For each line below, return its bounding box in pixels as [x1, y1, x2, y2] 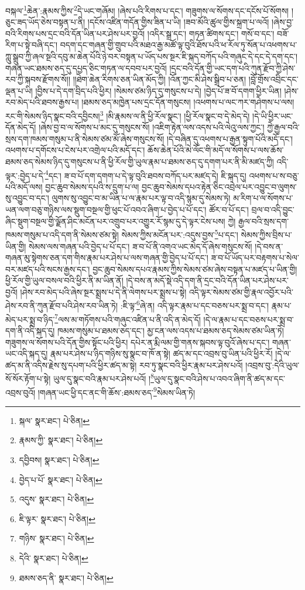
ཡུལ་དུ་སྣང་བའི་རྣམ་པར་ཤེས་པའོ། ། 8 [53, 371, 155, 384]
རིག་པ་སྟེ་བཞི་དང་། [5, 39, 58, 51]
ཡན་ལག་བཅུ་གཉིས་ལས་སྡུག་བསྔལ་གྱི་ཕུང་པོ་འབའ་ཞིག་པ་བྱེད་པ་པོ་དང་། [5, 203, 207, 216]
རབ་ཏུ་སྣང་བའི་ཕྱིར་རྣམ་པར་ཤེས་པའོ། [139, 358, 243, 371]
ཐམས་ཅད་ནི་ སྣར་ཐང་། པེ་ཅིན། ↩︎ [19, 571, 114, 584]
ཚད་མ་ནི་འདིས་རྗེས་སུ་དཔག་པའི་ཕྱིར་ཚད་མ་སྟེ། [5, 358, 137, 371]
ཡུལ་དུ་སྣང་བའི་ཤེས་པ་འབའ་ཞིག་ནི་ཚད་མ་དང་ [154, 372, 285, 384]
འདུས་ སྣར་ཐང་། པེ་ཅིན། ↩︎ [19, 493, 94, 505]
